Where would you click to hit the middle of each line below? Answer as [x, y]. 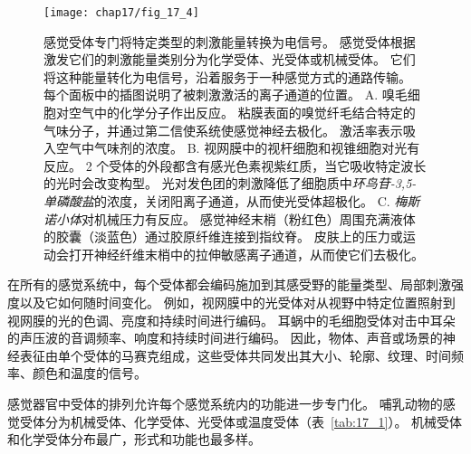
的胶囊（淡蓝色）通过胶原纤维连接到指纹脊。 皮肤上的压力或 [223, 236]
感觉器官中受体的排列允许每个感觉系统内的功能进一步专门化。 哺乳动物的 [225, 403]
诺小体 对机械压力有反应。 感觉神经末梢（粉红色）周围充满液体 [230, 218]
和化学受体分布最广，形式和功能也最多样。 [134, 439]
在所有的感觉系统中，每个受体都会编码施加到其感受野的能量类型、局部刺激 [229, 284]
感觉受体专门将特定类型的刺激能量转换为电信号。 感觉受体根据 [230, 41]
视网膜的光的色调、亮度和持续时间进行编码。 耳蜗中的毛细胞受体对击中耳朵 [231, 320]
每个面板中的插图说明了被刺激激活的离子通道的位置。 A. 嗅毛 [226, 95]
